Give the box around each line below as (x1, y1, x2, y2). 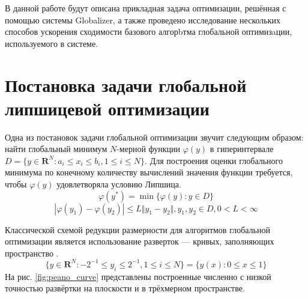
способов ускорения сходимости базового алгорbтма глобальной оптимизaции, (5, 25, 292, 38)
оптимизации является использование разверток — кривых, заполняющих (5, 235, 274, 248)
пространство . (5, 246, 59, 259)
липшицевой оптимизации (5, 96, 210, 120)
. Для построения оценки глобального (145, 154, 283, 166)
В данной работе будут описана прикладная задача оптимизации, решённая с (5, 2, 286, 14)
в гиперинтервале (210, 142, 274, 155)
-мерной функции (116, 142, 181, 155)
